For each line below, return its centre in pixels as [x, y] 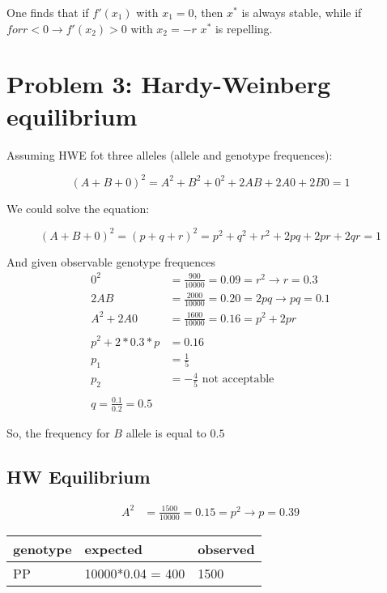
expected [113, 548]
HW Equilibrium [79, 476]
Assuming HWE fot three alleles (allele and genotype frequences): [170, 154]
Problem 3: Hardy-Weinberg [169, 84]
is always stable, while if [302, 12]
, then [208, 12]
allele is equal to [166, 432]
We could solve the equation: [78, 208]
